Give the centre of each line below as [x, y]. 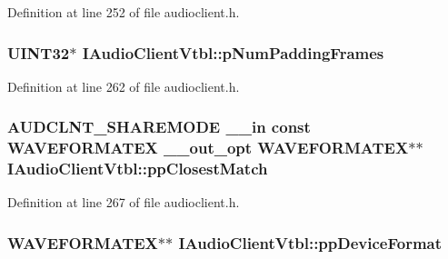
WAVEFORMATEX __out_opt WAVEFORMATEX [208, 148]
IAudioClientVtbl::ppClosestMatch [138, 169]
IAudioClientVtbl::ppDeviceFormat [310, 242]
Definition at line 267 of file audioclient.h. [124, 202]
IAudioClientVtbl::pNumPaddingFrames [233, 52]
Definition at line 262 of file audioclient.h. [124, 86]
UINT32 [39, 52]
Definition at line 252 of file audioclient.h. [124, 12]
